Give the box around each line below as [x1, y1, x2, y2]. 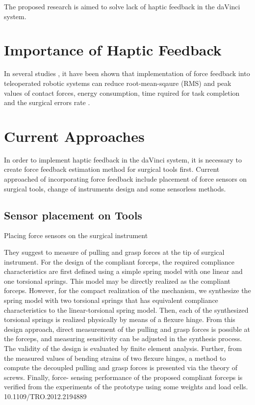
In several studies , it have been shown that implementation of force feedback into [4, 68, 250, 79]
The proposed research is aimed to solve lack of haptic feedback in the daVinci [4, 1, 240, 11]
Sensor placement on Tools [4, 207, 142, 222]
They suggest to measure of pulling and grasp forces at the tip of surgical [4, 246, 225, 257]
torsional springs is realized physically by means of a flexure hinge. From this [4, 314, 235, 324]
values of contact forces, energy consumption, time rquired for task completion [4, 87, 240, 98]
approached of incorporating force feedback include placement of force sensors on [4, 174, 247, 184]
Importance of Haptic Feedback [4, 40, 222, 60]
